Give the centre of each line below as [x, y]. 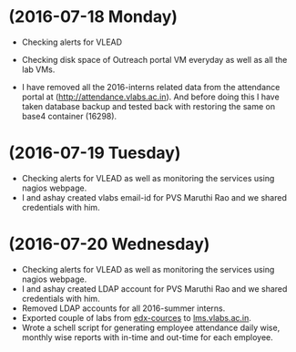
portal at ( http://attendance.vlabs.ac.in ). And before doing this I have [150, 97]
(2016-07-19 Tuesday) [95, 153]
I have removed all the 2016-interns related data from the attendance [151, 87]
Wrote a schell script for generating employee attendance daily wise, [151, 327]
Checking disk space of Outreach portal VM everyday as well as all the [154, 59]
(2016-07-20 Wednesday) [109, 244]
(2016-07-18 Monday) [93, 17]
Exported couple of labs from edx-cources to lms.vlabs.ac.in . [136, 317]
